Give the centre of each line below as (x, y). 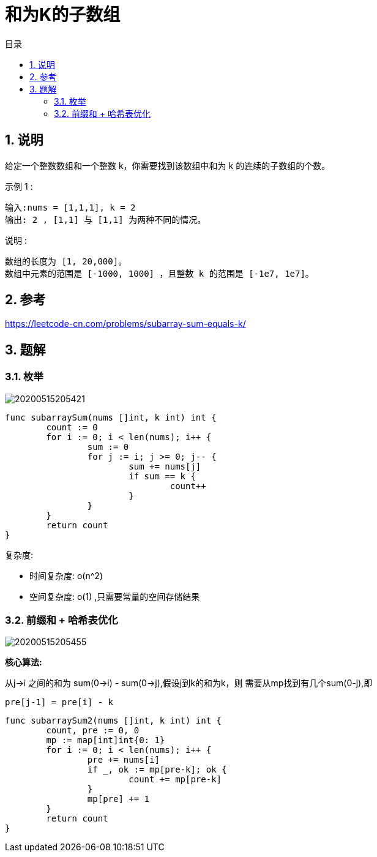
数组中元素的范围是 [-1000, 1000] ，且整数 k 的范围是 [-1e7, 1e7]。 (159, 273)
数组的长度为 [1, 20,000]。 (66, 261)
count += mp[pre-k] (175, 780)
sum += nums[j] (165, 466)
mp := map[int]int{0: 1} (106, 740)
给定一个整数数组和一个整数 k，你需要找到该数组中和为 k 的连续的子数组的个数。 (168, 165)
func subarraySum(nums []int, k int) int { (111, 417)
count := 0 (72, 427)
